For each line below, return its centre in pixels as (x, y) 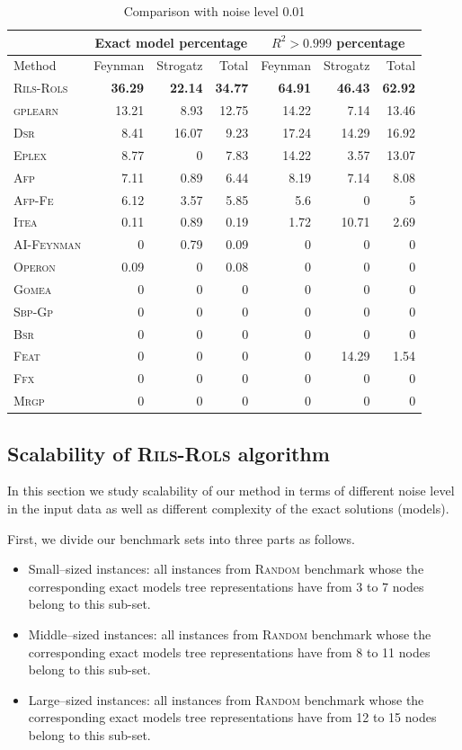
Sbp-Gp (34, 311)
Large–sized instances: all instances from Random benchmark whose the (226, 699)
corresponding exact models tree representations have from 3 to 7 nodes (226, 586)
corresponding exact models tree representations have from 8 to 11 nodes (229, 652)
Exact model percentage (171, 42)
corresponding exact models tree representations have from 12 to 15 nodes (232, 717)
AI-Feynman (48, 244)
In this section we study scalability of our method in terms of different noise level (231, 491)
